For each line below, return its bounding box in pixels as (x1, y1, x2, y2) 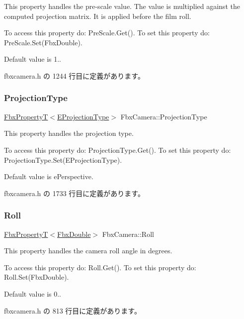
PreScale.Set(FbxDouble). (4, 37, 82, 47)
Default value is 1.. (4, 54, 61, 64)
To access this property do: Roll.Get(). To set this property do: (4, 262, 196, 272)
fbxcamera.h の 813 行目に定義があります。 (4, 305, 141, 316)
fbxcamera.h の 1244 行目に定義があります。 (4, 70, 145, 81)
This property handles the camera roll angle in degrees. (4, 245, 172, 256)
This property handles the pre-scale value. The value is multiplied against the (4, 1, 240, 11)
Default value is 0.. (4, 288, 61, 299)
